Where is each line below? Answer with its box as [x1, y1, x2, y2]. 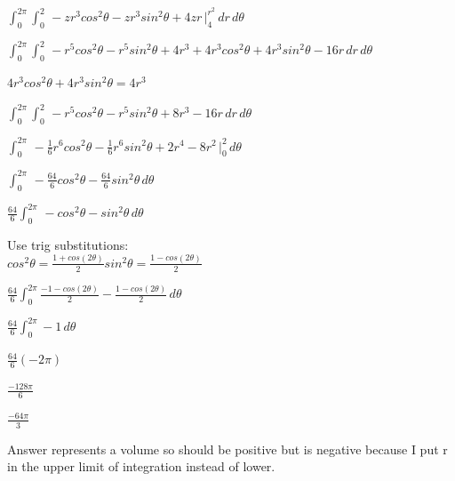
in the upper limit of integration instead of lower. [7, 457, 275, 476]
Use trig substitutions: [7, 235, 129, 253]
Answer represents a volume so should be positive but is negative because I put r [7, 439, 448, 458]
